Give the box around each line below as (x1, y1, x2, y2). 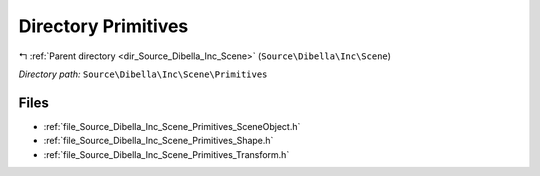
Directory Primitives (18, 15, 189, 37)
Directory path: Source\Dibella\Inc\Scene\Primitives (18, 68, 268, 80)
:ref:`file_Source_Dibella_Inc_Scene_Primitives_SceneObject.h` (43, 120, 301, 132)
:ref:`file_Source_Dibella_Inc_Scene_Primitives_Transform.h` (43, 148, 290, 160)
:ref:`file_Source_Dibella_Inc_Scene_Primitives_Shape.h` (43, 135, 274, 147)
